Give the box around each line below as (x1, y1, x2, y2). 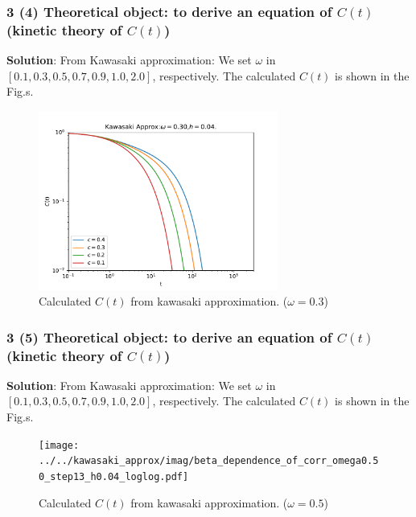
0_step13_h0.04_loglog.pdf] (39, 470, 189, 482)
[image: (39, 439, 80, 451)
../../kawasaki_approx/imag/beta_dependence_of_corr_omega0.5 (39, 455, 379, 467)
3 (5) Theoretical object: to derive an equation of (6, 326, 332, 347)
